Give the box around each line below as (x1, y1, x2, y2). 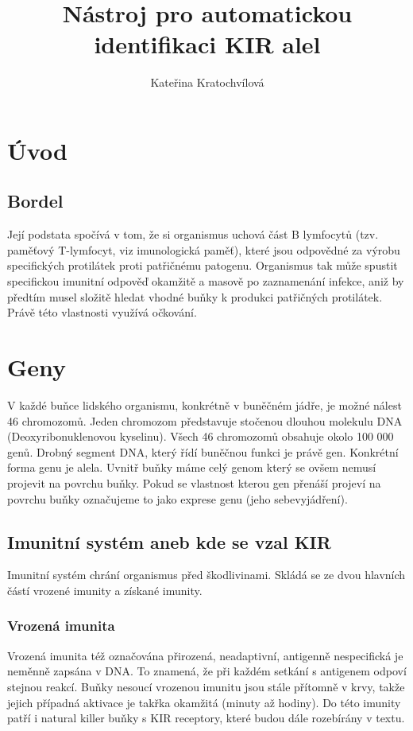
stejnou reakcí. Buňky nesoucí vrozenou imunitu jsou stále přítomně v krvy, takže (7, 678, 405, 694)
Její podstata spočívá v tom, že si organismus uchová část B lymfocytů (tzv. (7, 226, 379, 243)
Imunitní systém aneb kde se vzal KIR (7, 529, 331, 554)
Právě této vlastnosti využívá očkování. (7, 304, 197, 321)
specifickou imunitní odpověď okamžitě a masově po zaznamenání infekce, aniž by (7, 273, 404, 290)
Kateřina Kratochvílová (150, 74, 264, 91)
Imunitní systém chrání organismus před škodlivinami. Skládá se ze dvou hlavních (7, 566, 406, 583)
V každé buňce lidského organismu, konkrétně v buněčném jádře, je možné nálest (7, 396, 402, 413)
